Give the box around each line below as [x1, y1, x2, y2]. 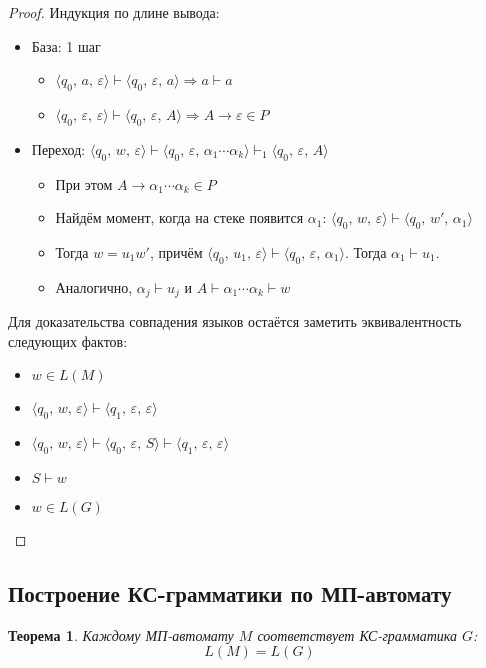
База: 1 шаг [31, 35, 101, 56]
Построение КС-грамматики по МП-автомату [8, 577, 452, 608]
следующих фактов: [8, 330, 128, 351]
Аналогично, [55, 276, 133, 297]
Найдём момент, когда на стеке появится [55, 207, 304, 228]
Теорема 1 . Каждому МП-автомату [8, 624, 234, 645]
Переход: [31, 138, 86, 159]
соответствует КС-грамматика [257, 624, 458, 645]
